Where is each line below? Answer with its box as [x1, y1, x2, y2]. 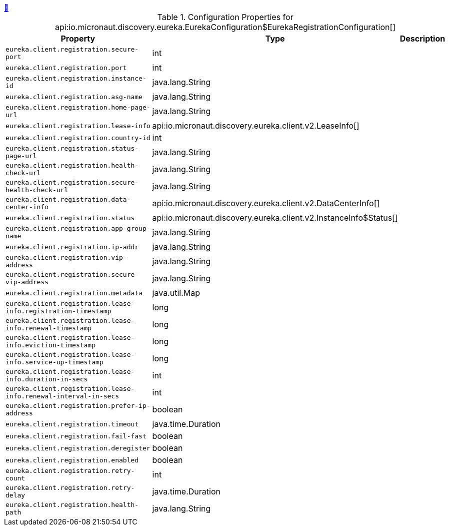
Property [60, 34, 95, 44]
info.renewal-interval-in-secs [5, 392, 119, 400]
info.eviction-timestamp [5, 341, 96, 349]
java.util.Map [152, 288, 200, 298]
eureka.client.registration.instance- [5, 75, 146, 82]
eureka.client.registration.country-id [5, 134, 150, 142]
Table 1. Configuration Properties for [157, 12, 293, 22]
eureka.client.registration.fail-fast [5, 432, 146, 440]
